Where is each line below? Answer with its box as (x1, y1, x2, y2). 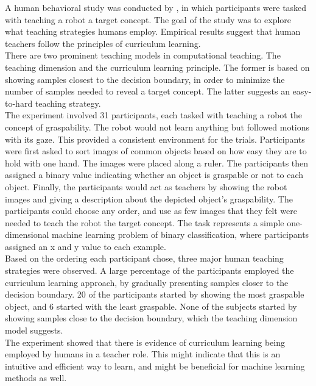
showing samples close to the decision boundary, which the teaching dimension (5, 312, 298, 324)
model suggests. (5, 324, 63, 337)
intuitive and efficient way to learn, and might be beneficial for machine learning (5, 359, 305, 372)
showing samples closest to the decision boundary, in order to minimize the (5, 73, 285, 85)
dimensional (5, 228, 49, 241)
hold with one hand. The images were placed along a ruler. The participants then (5, 156, 309, 169)
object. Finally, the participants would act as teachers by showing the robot (5, 180, 287, 193)
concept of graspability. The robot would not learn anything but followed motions (5, 120, 310, 133)
